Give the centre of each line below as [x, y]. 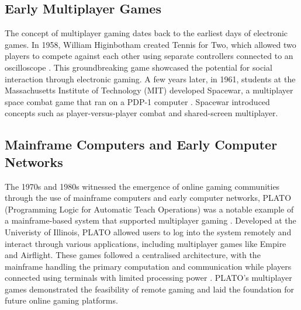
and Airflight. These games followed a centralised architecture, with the [133, 255]
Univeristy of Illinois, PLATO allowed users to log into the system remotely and [148, 231]
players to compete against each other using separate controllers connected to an [149, 56]
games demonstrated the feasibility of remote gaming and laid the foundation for [150, 289]
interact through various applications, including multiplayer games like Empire [146, 243]
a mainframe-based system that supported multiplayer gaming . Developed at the [150, 220]
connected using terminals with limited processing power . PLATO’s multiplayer [148, 278]
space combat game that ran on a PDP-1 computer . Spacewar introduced [137, 101]
